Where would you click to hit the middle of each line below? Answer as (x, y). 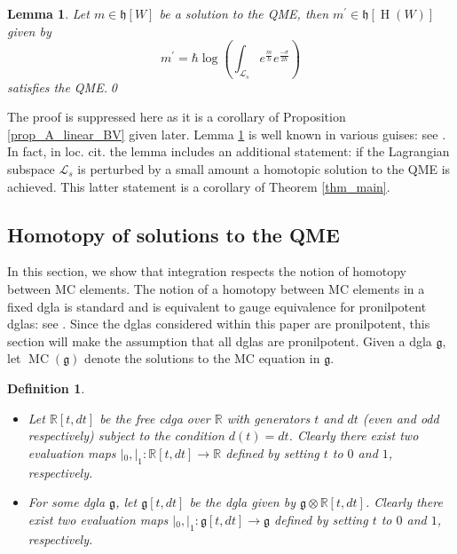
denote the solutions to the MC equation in (202, 358)
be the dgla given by (242, 502)
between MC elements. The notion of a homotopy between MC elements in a (216, 289)
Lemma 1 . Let (48, 13)
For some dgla (67, 502)
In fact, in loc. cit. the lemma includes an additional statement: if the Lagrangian (228, 151)
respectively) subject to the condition (126, 435)
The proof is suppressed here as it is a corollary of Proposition (177, 117)
